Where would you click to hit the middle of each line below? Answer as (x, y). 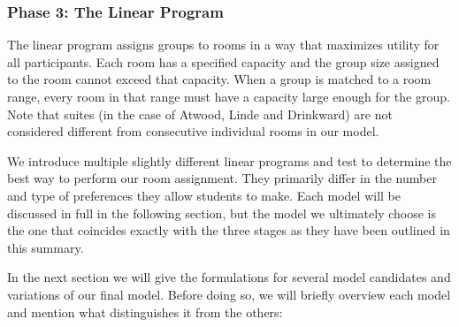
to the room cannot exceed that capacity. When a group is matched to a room (219, 79)
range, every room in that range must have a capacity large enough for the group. (229, 96)
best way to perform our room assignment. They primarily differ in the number (222, 178)
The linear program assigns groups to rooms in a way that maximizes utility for (223, 45)
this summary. (46, 247)
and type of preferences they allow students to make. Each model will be (204, 195)
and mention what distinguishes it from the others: (145, 312)
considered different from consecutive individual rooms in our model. (193, 131)
